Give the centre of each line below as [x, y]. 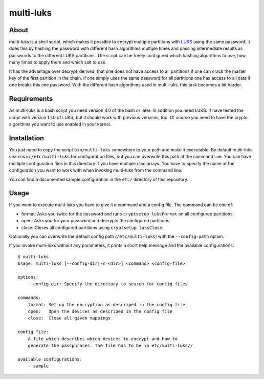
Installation [26, 138]
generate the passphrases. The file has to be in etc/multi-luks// [110, 345]
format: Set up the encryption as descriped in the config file [106, 305]
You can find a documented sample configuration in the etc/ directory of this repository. [99, 179]
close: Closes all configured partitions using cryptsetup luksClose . [92, 228]
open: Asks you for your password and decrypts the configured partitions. [96, 221]
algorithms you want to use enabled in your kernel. [60, 124]
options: [28, 277]
